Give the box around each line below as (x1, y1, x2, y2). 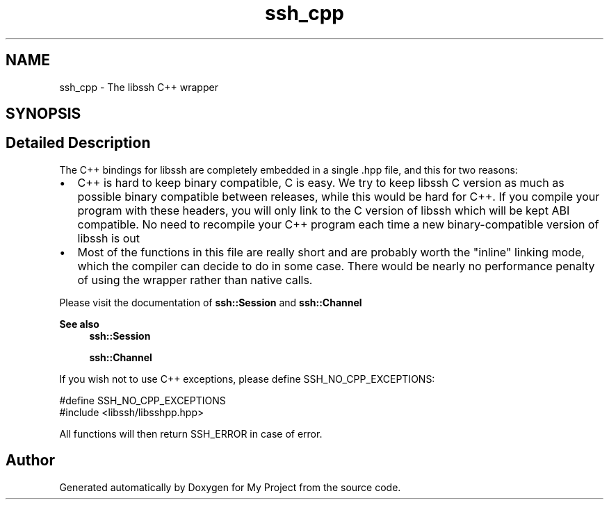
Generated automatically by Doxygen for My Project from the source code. (59, 481, 401, 493)
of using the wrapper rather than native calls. (77, 272, 313, 287)
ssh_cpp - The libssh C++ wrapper (59, 81, 218, 93)
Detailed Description (6, 134, 151, 152)
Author (6, 452, 55, 470)
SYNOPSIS (6, 105, 81, 123)
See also (59, 317, 99, 330)
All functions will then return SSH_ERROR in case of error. (59, 427, 323, 440)
